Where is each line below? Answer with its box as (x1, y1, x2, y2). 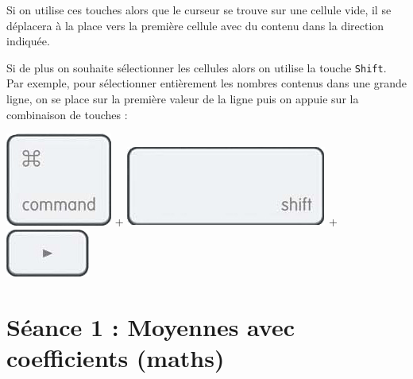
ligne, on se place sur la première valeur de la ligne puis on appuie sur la (6, 91, 359, 107)
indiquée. (6, 33, 50, 49)
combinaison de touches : (6, 106, 128, 122)
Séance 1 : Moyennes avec (6, 310, 295, 342)
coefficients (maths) (6, 341, 225, 373)
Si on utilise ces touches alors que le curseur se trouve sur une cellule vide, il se (6, 2, 392, 17)
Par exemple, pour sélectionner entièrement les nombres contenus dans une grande (6, 75, 407, 91)
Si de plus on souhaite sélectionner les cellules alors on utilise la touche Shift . (6, 59, 387, 75)
